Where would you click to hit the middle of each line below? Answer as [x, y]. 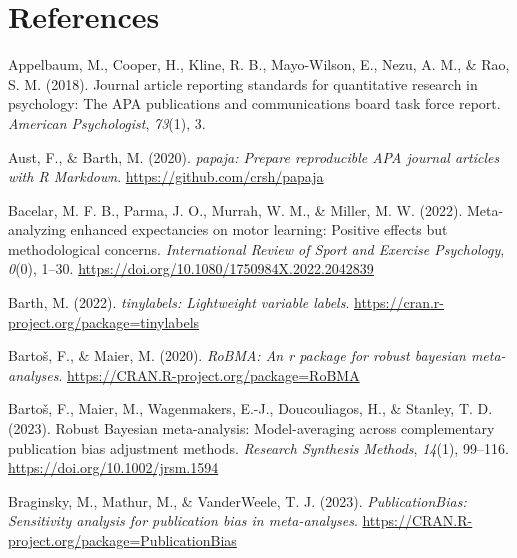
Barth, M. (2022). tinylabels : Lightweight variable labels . [179, 302]
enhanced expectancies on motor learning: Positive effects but [259, 229]
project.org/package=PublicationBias [122, 540]
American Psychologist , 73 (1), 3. [107, 122]
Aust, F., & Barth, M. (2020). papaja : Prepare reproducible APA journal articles [254, 156]
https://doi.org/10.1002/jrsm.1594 [113, 467]
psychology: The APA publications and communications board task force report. [254, 103]
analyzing [37, 229]
